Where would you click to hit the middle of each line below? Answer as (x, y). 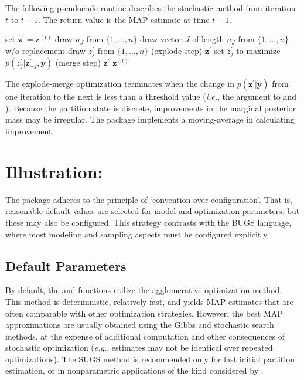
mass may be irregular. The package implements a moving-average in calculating (150, 119)
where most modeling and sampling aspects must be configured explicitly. (137, 234)
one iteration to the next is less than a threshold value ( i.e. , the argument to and (151, 96)
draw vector (161, 39)
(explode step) (177, 50)
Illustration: (54, 171)
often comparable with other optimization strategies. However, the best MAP (144, 313)
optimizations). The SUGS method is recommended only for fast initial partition (150, 359)
